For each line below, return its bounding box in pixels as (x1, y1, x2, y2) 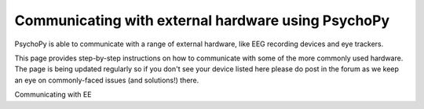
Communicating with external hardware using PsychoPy (14, 12, 390, 29)
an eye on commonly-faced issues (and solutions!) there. (14, 75, 199, 85)
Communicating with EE (14, 90, 92, 100)
